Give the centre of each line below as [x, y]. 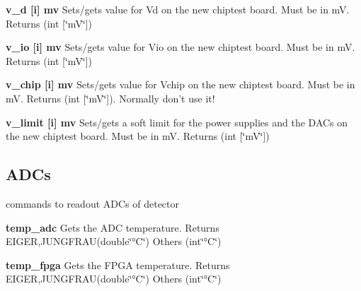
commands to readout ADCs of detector [93, 203]
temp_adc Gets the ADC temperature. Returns [113, 227]
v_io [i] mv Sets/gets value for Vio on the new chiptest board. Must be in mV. [180, 47]
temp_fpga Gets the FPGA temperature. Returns [118, 265]
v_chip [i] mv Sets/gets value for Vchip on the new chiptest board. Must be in [180, 84]
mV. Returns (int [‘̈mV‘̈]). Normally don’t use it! [110, 98]
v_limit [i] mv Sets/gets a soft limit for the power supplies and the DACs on [177, 122]
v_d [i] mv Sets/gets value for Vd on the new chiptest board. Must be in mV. [178, 9]
